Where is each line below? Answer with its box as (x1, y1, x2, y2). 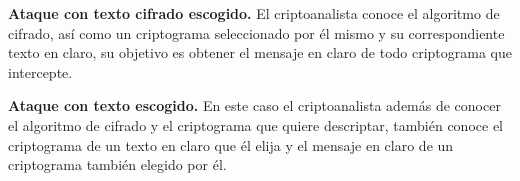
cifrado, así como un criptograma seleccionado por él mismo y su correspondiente (8, 22, 505, 43)
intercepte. (8, 61, 73, 82)
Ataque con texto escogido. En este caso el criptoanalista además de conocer (8, 95, 501, 116)
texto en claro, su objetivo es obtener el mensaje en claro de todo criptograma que (8, 42, 512, 63)
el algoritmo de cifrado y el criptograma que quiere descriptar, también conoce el (8, 114, 503, 135)
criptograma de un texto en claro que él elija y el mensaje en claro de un (8, 134, 454, 155)
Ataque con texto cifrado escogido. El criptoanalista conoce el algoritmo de (8, 3, 500, 23)
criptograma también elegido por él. (8, 154, 227, 175)
